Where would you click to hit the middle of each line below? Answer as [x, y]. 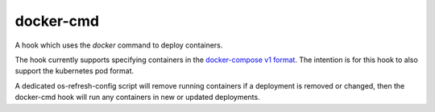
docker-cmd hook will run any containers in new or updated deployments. [138, 97]
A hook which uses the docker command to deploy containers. [119, 45]
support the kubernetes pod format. [75, 71]
